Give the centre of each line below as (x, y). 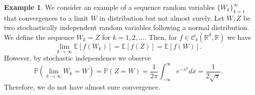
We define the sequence (39, 37)
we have (239, 37)
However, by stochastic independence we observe (77, 58)
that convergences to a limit (46, 17)
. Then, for (161, 37)
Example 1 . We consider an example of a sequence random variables (109, 7)
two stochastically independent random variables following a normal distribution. (127, 27)
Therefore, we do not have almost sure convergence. (82, 86)
